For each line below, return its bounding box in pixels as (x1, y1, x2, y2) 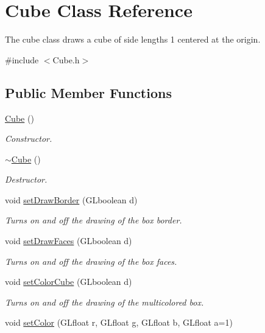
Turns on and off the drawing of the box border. (5, 214, 182, 226)
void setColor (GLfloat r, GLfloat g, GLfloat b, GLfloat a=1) (5, 316, 233, 329)
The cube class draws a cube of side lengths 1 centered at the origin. (5, 33, 261, 46)
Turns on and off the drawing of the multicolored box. (5, 295, 204, 308)
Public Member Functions (5, 83, 172, 102)
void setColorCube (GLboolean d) (5, 275, 132, 288)
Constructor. (5, 132, 52, 145)
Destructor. (5, 173, 48, 186)
